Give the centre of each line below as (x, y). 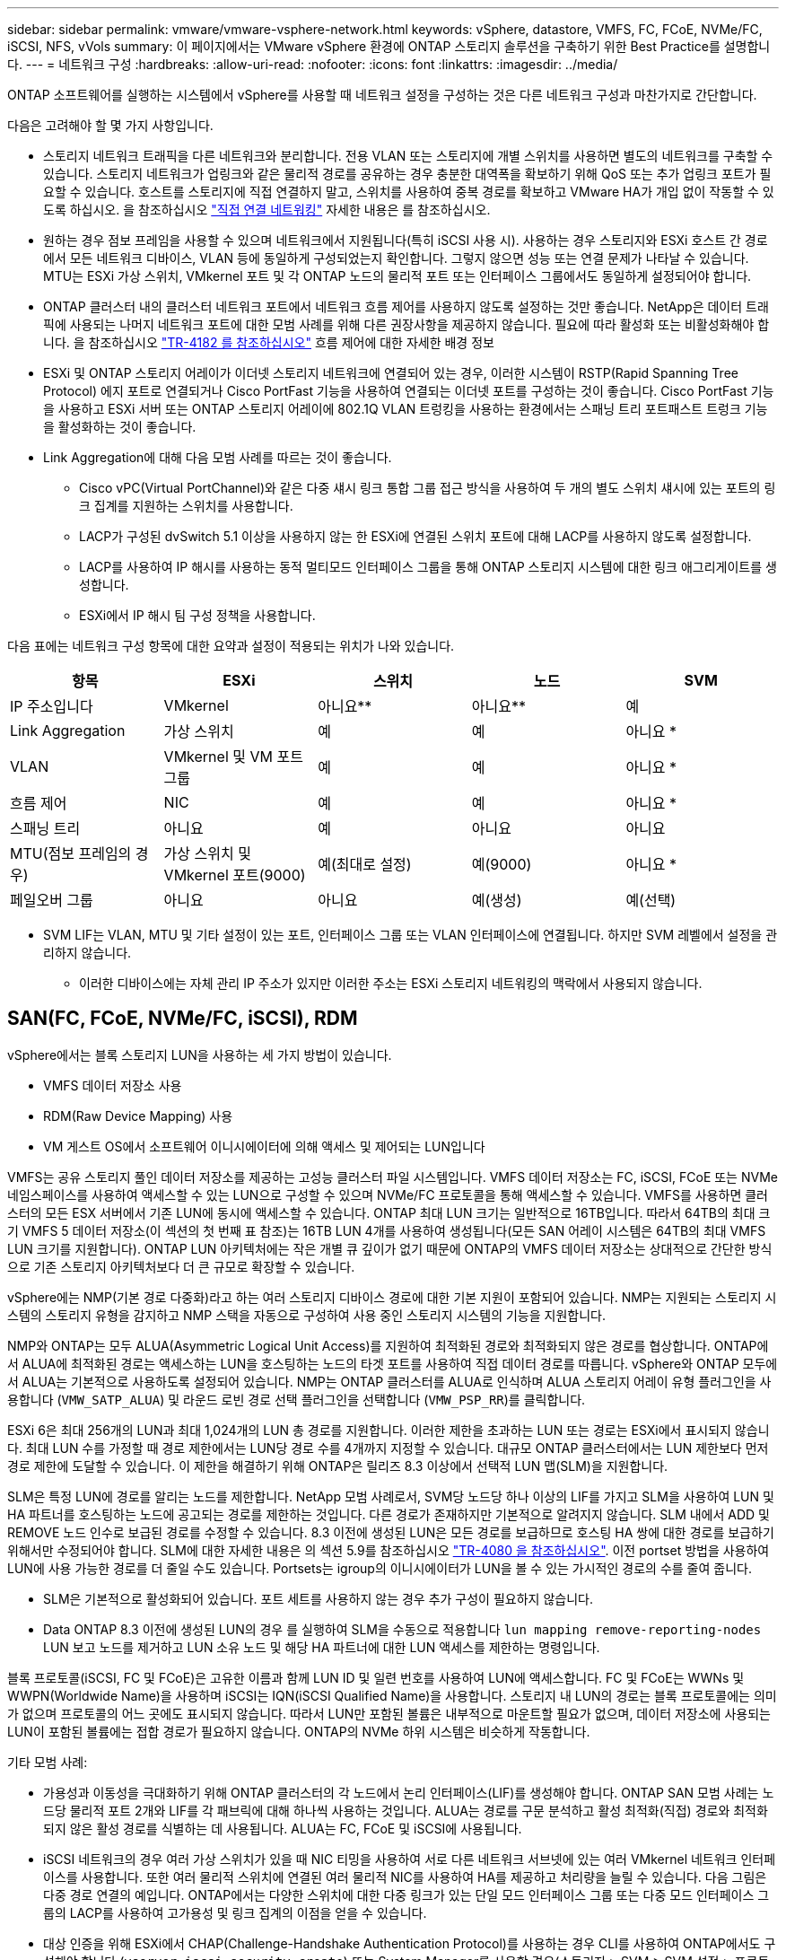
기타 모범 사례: (48, 1762)
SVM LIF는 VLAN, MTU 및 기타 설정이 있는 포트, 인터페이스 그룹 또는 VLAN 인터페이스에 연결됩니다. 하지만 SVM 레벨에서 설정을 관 (410, 935)
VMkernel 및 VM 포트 (233, 757)
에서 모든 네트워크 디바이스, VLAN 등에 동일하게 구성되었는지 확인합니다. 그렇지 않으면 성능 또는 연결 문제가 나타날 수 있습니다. (396, 258)
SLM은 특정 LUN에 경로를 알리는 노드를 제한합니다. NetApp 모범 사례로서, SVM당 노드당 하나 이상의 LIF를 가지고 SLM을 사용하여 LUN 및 (391, 1496)
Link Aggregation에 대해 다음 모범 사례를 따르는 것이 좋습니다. (218, 457)
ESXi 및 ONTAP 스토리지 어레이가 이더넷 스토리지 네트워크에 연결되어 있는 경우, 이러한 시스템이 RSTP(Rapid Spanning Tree (391, 373)
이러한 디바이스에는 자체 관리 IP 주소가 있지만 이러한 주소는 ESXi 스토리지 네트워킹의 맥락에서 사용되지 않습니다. (391, 983)
